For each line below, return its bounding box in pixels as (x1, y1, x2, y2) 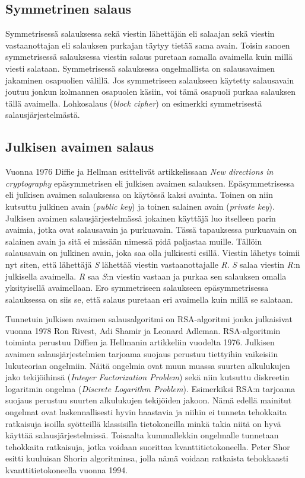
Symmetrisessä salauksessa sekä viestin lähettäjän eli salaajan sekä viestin (5, 27, 275, 40)
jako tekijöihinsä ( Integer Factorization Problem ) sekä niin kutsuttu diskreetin (5, 371, 290, 383)
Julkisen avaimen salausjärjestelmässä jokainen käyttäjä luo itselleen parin (5, 211, 276, 224)
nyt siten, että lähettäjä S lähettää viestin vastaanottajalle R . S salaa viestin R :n (5, 258, 300, 270)
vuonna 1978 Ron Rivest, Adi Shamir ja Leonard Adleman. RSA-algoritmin (5, 324, 281, 336)
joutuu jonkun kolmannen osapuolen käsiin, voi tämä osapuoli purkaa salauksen (5, 85, 296, 98)
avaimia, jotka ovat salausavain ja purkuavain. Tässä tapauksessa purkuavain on (5, 223, 297, 236)
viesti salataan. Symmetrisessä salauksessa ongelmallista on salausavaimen (5, 62, 275, 74)
